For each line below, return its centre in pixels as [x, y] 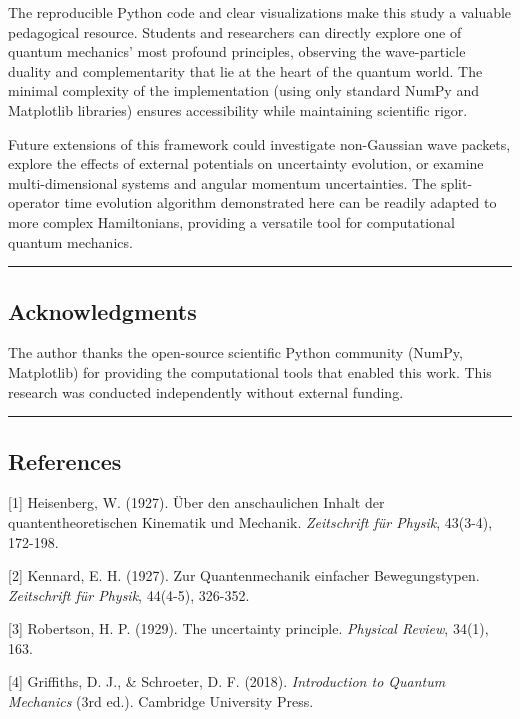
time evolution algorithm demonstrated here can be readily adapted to [280, 202]
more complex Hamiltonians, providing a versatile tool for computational [231, 221]
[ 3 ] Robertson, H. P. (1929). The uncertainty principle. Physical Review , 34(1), [248, 628]
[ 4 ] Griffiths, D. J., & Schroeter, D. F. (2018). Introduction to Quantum [227, 681]
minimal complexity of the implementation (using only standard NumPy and [243, 90]
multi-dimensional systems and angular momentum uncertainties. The [222, 182]
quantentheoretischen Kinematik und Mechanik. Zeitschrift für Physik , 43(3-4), [250, 521]
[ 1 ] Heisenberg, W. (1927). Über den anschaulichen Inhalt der [196, 502]
